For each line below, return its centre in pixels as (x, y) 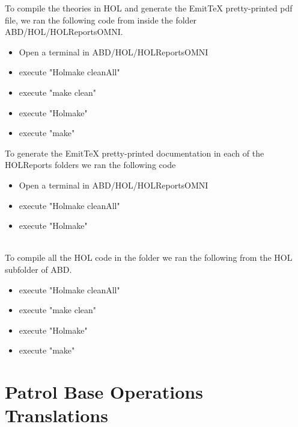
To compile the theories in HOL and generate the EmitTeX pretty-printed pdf (149, 8)
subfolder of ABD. (38, 269)
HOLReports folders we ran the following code (90, 165)
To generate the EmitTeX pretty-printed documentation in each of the (135, 153)
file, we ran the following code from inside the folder (101, 20)
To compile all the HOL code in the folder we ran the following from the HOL (149, 257)
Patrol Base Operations (104, 392)
